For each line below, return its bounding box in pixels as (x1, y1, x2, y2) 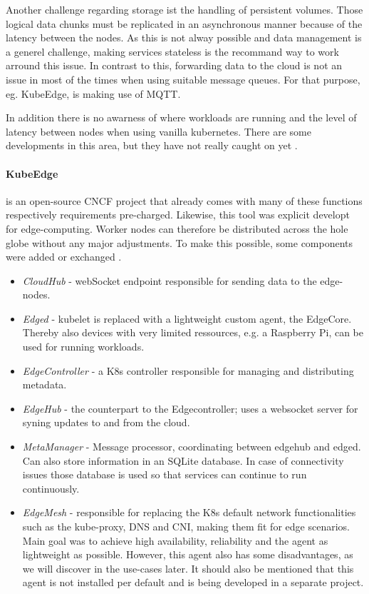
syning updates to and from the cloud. (22, 415, 190, 430)
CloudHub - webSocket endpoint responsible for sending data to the (22, 273, 317, 288)
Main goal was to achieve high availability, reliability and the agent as (22, 533, 328, 548)
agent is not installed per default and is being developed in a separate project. (22, 575, 364, 590)
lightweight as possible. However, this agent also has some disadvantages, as (22, 547, 353, 562)
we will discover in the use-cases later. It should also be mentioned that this (22, 560, 354, 575)
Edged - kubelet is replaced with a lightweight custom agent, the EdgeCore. (22, 311, 352, 326)
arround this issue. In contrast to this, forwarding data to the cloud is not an (6, 58, 343, 73)
